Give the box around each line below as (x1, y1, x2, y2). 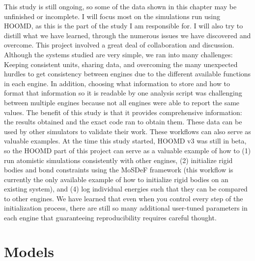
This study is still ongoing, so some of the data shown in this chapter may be (4, 1, 237, 11)
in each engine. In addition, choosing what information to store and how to (4, 78, 230, 88)
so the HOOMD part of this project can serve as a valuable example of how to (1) (4, 145, 251, 155)
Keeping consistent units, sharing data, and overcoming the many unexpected (4, 59, 238, 69)
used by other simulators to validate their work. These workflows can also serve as (4, 126, 251, 136)
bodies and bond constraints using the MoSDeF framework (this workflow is (4, 165, 233, 175)
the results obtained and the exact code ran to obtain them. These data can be (4, 117, 242, 127)
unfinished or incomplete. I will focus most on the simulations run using (4, 11, 221, 21)
